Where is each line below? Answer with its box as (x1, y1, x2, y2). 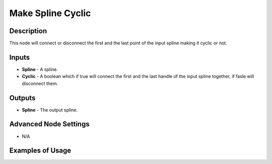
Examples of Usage (9, 146, 72, 155)
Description (9, 27, 47, 35)
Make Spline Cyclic (9, 8, 91, 19)
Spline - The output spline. (22, 107, 78, 113)
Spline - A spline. (22, 66, 58, 72)
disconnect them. (22, 80, 58, 87)
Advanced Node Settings (9, 120, 90, 128)
